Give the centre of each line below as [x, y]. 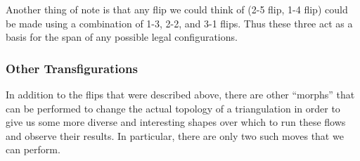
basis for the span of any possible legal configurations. [122, 37]
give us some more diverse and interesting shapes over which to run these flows [176, 122]
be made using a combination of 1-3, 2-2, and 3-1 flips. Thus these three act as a [179, 23]
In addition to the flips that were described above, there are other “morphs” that [180, 94]
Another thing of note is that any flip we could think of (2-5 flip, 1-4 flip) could [177, 9]
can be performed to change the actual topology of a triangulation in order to [173, 108]
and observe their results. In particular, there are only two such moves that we [175, 135]
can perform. [33, 149]
